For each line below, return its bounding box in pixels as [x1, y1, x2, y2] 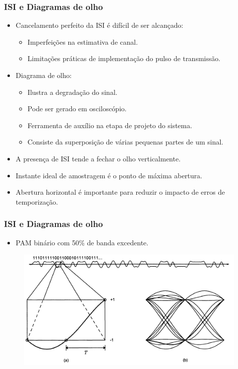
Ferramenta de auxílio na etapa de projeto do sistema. [27, 120, 192, 130]
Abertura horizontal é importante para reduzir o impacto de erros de [15, 187, 225, 197]
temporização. [15, 196, 59, 207]
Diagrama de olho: [15, 70, 72, 80]
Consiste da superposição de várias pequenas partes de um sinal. [27, 137, 224, 147]
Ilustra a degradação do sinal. [27, 86, 118, 97]
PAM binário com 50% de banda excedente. [15, 237, 149, 247]
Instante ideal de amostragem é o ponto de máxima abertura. [15, 170, 202, 180]
